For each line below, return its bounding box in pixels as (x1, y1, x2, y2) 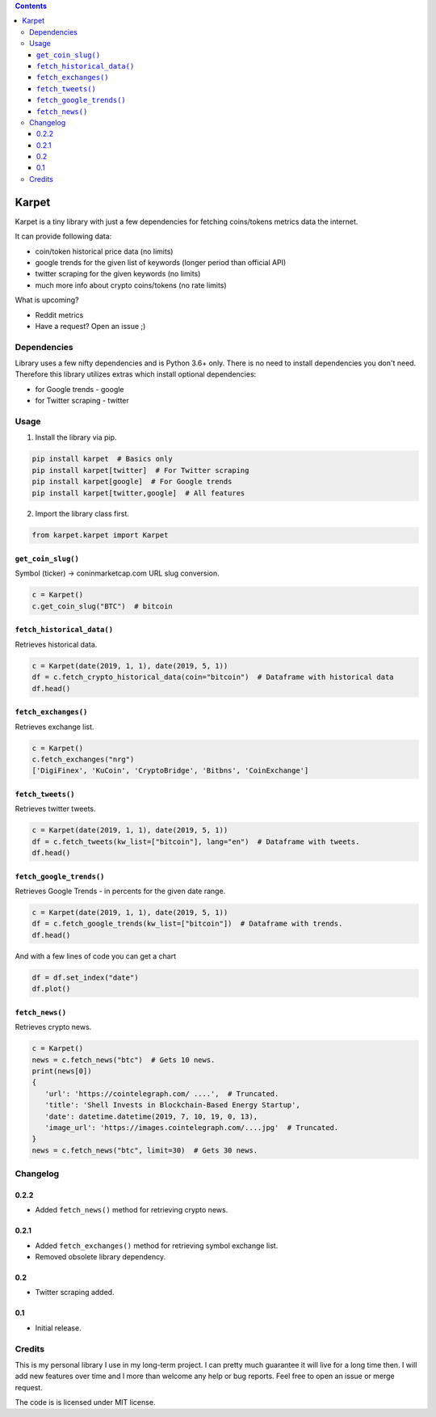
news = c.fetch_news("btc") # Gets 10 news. (31, 1055, 216, 1065)
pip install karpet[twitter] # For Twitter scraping (31, 466, 249, 474)
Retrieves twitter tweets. (15, 804, 96, 814)
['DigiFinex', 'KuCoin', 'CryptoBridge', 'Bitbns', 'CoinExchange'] (31, 766, 309, 775)
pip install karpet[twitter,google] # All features (31, 488, 245, 497)
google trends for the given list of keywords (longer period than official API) (35, 257, 287, 267)
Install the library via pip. (35, 432, 117, 442)
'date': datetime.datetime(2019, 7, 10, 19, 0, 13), (44, 1111, 258, 1121)
